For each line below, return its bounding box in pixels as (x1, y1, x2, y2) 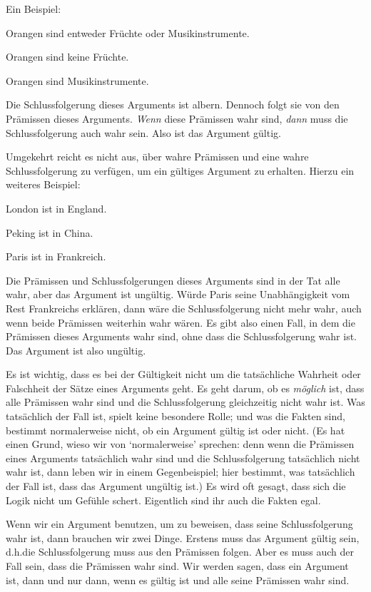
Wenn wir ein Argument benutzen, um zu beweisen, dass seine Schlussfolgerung (6, 516, 353, 531)
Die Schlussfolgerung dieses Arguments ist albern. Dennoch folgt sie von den (6, 97, 340, 112)
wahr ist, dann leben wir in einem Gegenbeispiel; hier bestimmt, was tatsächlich (6, 464, 355, 479)
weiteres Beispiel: (6, 177, 81, 192)
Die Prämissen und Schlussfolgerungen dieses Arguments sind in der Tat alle (6, 272, 340, 287)
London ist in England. (6, 200, 107, 215)
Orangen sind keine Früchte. (6, 49, 129, 64)
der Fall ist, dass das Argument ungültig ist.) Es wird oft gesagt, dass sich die (6, 479, 346, 494)
